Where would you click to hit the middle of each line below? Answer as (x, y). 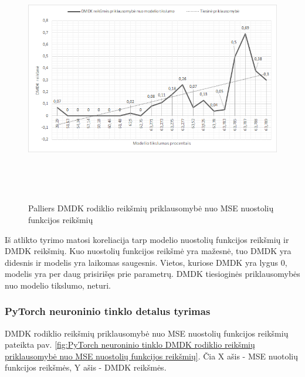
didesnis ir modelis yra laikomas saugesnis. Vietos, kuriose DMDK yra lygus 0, (146, 262)
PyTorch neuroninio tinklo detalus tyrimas (108, 311)
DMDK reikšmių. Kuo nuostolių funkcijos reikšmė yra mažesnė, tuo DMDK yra (148, 251)
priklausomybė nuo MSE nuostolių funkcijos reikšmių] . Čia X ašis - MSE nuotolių (151, 356)
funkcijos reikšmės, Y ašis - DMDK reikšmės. (86, 367)
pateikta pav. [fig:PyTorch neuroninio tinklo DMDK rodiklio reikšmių (130, 345)
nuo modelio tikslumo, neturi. (58, 285)
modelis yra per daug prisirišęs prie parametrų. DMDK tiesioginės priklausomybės (152, 274)
